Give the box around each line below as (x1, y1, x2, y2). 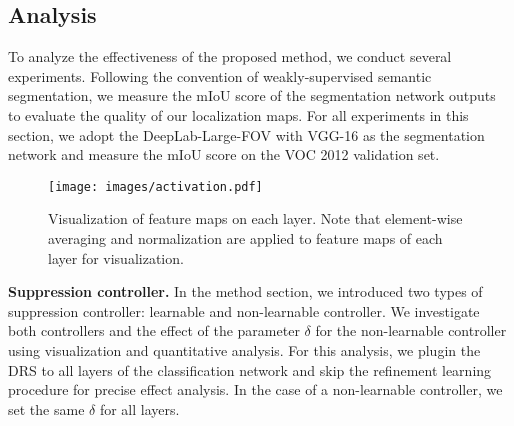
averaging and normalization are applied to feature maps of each (48, 228, 443, 249)
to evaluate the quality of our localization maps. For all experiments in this (8, 104, 469, 125)
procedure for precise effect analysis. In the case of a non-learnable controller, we (8, 379, 503, 400)
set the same (8, 398, 85, 419)
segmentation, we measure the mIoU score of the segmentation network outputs (8, 85, 496, 106)
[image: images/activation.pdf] (48, 179, 263, 194)
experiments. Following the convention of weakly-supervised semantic (8, 65, 432, 86)
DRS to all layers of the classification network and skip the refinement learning (8, 359, 492, 380)
